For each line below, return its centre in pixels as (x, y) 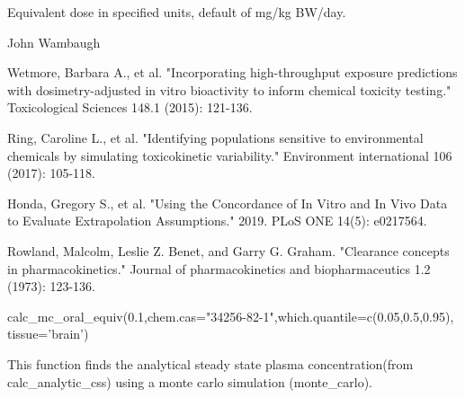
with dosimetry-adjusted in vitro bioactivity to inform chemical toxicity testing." (229, 89)
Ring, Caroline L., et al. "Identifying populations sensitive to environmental (215, 137)
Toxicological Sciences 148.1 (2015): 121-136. (130, 107)
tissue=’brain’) (48, 334)
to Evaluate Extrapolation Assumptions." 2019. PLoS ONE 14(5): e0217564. (217, 221)
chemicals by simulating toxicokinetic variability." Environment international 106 (230, 155)
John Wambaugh (54, 42)
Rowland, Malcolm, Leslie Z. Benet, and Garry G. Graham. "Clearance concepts (228, 250)
